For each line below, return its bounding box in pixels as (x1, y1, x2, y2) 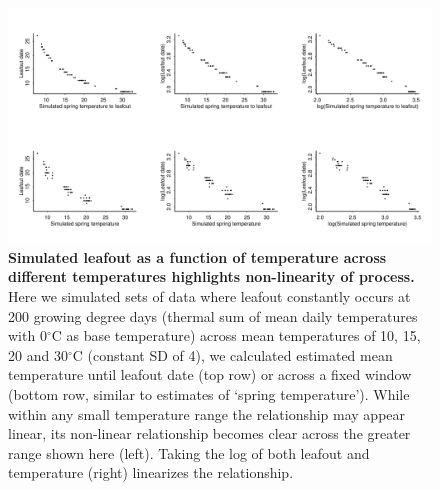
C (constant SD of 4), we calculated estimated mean (72, 344, 393, 365)
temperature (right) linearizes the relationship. (8, 462, 294, 483)
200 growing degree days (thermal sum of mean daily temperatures (8, 305, 418, 326)
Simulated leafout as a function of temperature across (8, 246, 387, 267)
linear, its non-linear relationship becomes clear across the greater (8, 423, 411, 444)
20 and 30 (8, 344, 68, 365)
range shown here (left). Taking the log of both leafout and (8, 442, 370, 463)
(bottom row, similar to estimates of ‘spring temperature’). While (8, 383, 410, 404)
